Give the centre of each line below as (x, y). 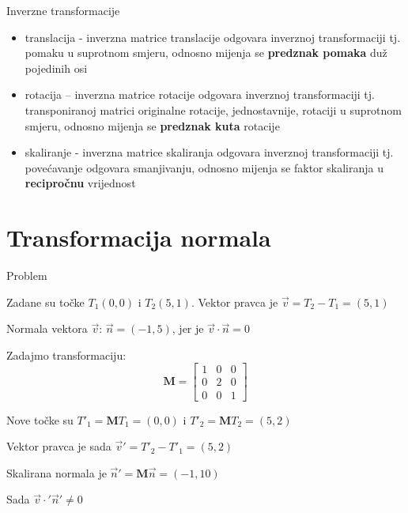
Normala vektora (47, 328)
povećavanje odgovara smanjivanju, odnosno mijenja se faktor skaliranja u (204, 167)
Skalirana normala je (57, 472)
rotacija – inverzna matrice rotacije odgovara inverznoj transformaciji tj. (200, 94)
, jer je (188, 328)
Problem (27, 275)
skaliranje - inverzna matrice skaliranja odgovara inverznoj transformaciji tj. (209, 152)
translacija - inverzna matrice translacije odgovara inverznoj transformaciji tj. (213, 37)
